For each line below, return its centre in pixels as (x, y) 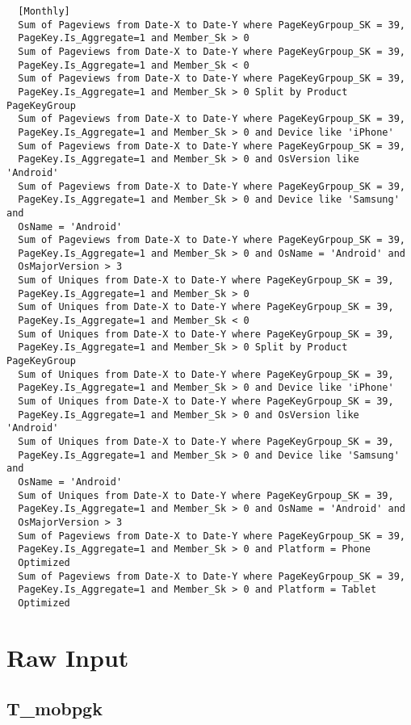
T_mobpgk (55, 708)
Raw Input (68, 657)
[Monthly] (44, 11)
